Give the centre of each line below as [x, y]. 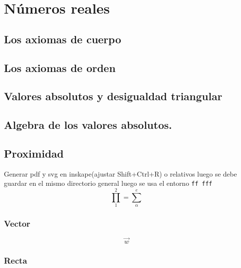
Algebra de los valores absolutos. [88, 125]
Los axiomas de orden [60, 67]
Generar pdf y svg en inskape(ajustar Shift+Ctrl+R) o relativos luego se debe [120, 173]
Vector [17, 223]
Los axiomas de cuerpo [63, 39]
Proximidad [34, 153]
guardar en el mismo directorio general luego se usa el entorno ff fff [108, 183]
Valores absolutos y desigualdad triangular [113, 96]
